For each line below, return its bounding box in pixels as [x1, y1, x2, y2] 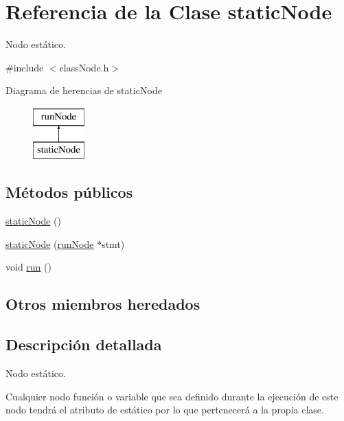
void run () [5, 260, 51, 274]
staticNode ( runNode [5, 236, 94, 251]
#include [5, 60, 44, 74]
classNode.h [59, 60, 109, 74]
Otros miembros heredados [5, 293, 200, 315]
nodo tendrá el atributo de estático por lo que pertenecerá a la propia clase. [5, 402, 324, 417]
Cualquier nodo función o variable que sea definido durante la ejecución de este [5, 389, 339, 403]
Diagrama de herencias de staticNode [5, 83, 162, 98]
